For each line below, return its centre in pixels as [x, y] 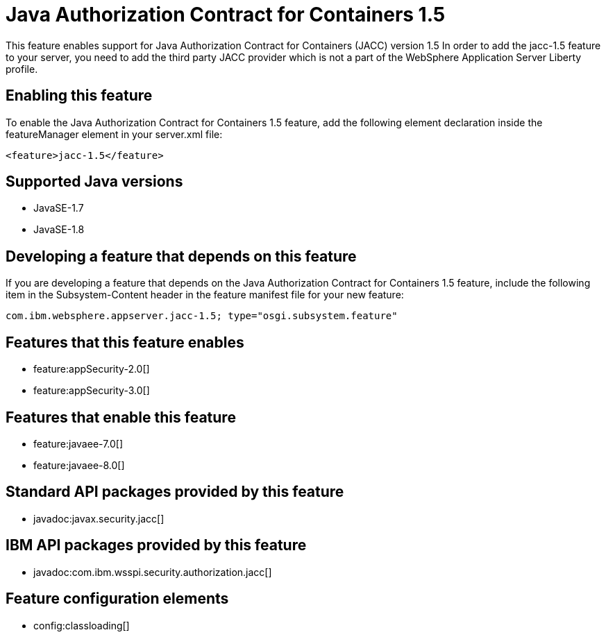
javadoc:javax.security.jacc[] [99, 518]
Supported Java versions [94, 182]
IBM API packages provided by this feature [156, 545]
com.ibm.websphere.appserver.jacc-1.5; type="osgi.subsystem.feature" [202, 316]
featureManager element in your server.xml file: [114, 134]
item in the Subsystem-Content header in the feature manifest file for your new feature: [205, 295]
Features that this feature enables [125, 342]
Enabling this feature [79, 96]
